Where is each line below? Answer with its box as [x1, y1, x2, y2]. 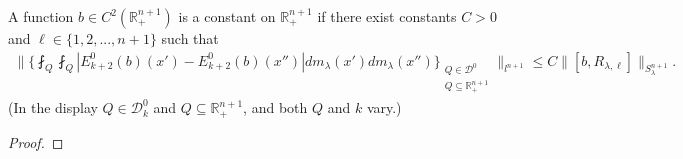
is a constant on [178, 6, 276, 26]
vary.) [366, 97, 402, 118]
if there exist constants [317, 6, 457, 26]
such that [161, 28, 219, 48]
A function [8, 6, 74, 26]
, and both [243, 97, 308, 118]
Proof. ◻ [8, 131, 64, 152]
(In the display [8, 97, 98, 118]
